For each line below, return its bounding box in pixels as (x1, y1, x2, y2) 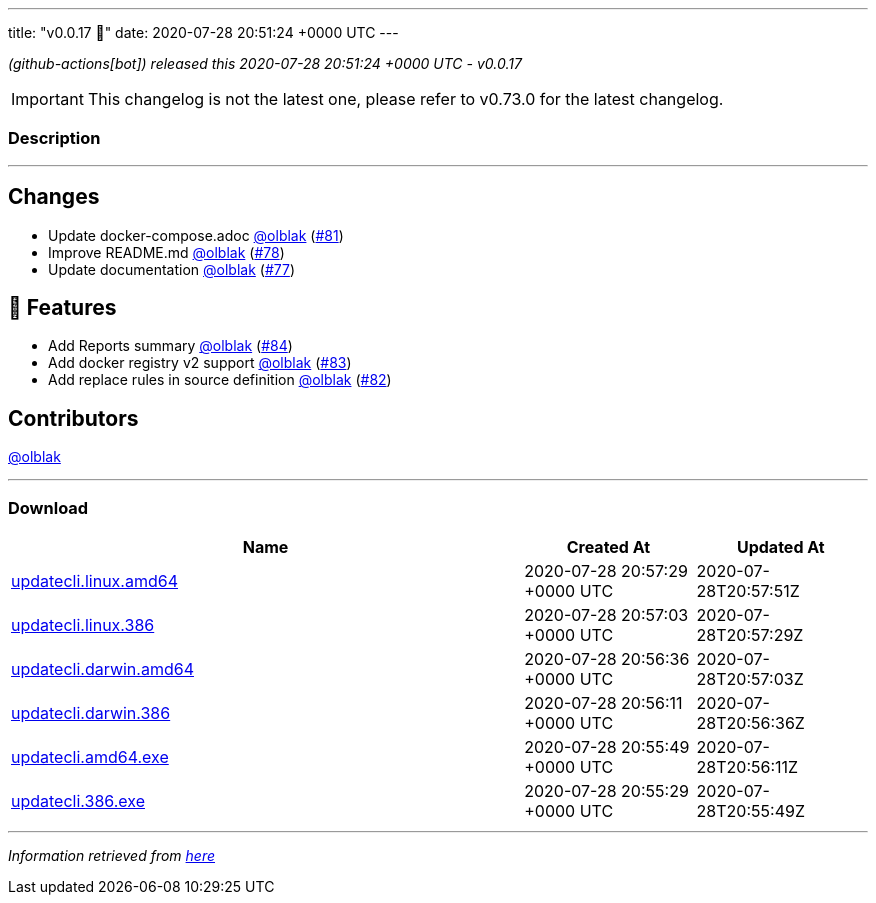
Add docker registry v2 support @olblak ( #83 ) (48, 354, 352, 372)
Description (8, 128, 101, 149)
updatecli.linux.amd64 (11, 571, 179, 592)
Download (8, 497, 89, 518)
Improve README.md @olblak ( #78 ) (48, 243, 285, 261)
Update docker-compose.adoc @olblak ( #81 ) (48, 226, 344, 244)
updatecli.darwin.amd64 (11, 659, 194, 680)
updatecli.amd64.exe (11, 747, 169, 768)
